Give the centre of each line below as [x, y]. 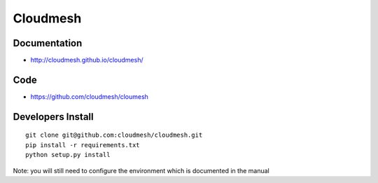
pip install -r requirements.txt [83, 145]
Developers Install [53, 117]
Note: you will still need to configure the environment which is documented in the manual [141, 170]
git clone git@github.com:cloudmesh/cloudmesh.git [114, 135]
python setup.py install [68, 155]
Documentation [48, 43]
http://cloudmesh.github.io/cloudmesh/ [87, 60]
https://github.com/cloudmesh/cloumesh [89, 96]
